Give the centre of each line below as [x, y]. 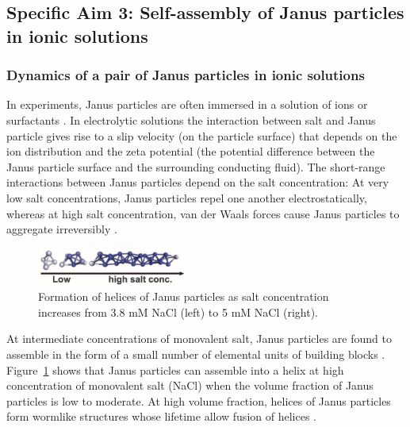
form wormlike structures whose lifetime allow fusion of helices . [161, 416]
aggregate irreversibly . [62, 229]
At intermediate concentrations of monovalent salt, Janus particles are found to [199, 339]
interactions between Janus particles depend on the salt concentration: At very [198, 182]
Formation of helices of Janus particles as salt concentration [184, 296]
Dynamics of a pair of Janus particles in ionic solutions [186, 75]
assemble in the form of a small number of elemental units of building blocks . [196, 354]
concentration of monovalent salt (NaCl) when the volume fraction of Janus [190, 385]
